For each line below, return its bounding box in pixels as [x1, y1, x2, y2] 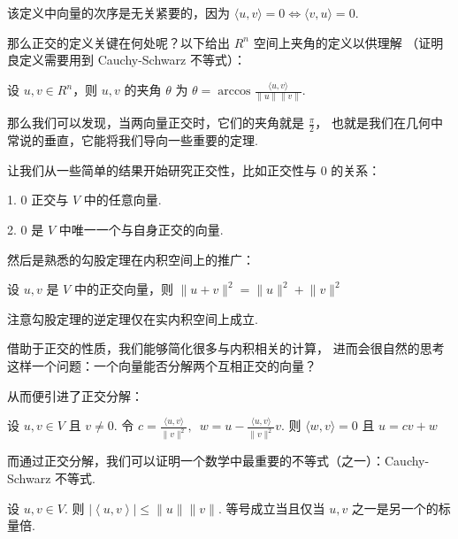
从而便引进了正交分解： [7, 386, 143, 404]
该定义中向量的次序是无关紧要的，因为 [7, 4, 230, 21]
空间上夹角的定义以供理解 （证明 [253, 33, 444, 51]
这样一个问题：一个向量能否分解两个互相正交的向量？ [7, 356, 317, 374]
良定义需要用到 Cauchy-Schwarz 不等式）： [7, 50, 246, 69]
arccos [218, 85, 251, 98]
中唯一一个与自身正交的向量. [58, 220, 224, 239]
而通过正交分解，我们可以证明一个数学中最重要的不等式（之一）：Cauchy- [7, 451, 430, 470]
